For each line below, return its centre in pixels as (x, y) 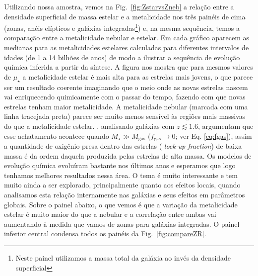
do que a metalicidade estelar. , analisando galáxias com (89, 126)
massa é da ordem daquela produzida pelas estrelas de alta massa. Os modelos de (128, 155)
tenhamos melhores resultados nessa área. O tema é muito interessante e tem (121, 175)
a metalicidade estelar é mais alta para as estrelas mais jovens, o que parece (138, 76)
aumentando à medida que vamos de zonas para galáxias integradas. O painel (122, 224)
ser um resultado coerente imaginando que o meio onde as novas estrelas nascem (126, 87)
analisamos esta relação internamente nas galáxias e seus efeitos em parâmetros (125, 194)
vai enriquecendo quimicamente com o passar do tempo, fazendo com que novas (125, 97)
